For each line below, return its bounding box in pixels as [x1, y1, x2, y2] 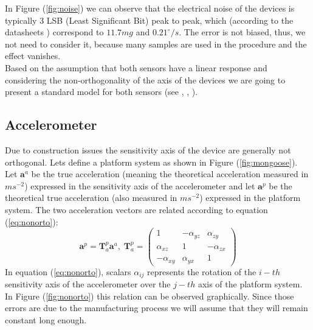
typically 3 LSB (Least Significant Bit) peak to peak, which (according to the [5, 13, 294, 26]
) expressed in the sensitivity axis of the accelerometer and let [24, 179, 255, 192]
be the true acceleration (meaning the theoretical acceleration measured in [31, 167, 309, 180]
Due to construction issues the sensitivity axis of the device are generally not [5, 143, 291, 156]
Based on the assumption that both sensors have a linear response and [5, 61, 267, 74]
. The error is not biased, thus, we [179, 26, 306, 38]
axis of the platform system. [198, 278, 303, 290]
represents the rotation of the [147, 265, 256, 278]
